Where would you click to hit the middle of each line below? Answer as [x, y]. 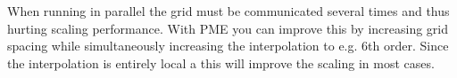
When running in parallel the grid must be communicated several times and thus [228, 11]
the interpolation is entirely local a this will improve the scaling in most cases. [221, 62]
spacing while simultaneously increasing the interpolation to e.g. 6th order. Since [228, 46]
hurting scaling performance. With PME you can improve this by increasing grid [228, 28]
